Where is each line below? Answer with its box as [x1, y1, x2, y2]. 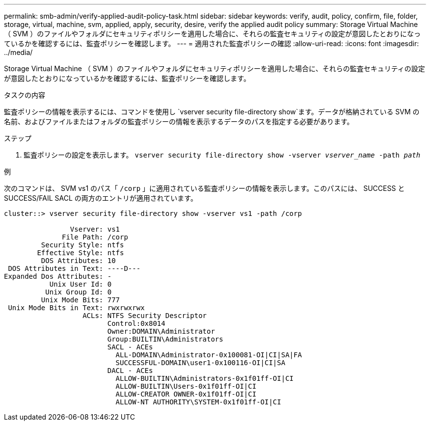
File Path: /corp [62, 233, 128, 241]
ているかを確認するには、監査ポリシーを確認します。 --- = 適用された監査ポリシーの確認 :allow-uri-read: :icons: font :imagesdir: [4, 39, 419, 48]
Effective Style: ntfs [37, 249, 124, 257]
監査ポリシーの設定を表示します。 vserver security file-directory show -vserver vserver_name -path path [24, 151, 421, 159]
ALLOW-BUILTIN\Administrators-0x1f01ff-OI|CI [115, 374, 294, 382]
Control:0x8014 [107, 319, 165, 327]
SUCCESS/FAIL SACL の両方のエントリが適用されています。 [4, 194, 197, 202]
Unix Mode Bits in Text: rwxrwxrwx [8, 304, 145, 312]
